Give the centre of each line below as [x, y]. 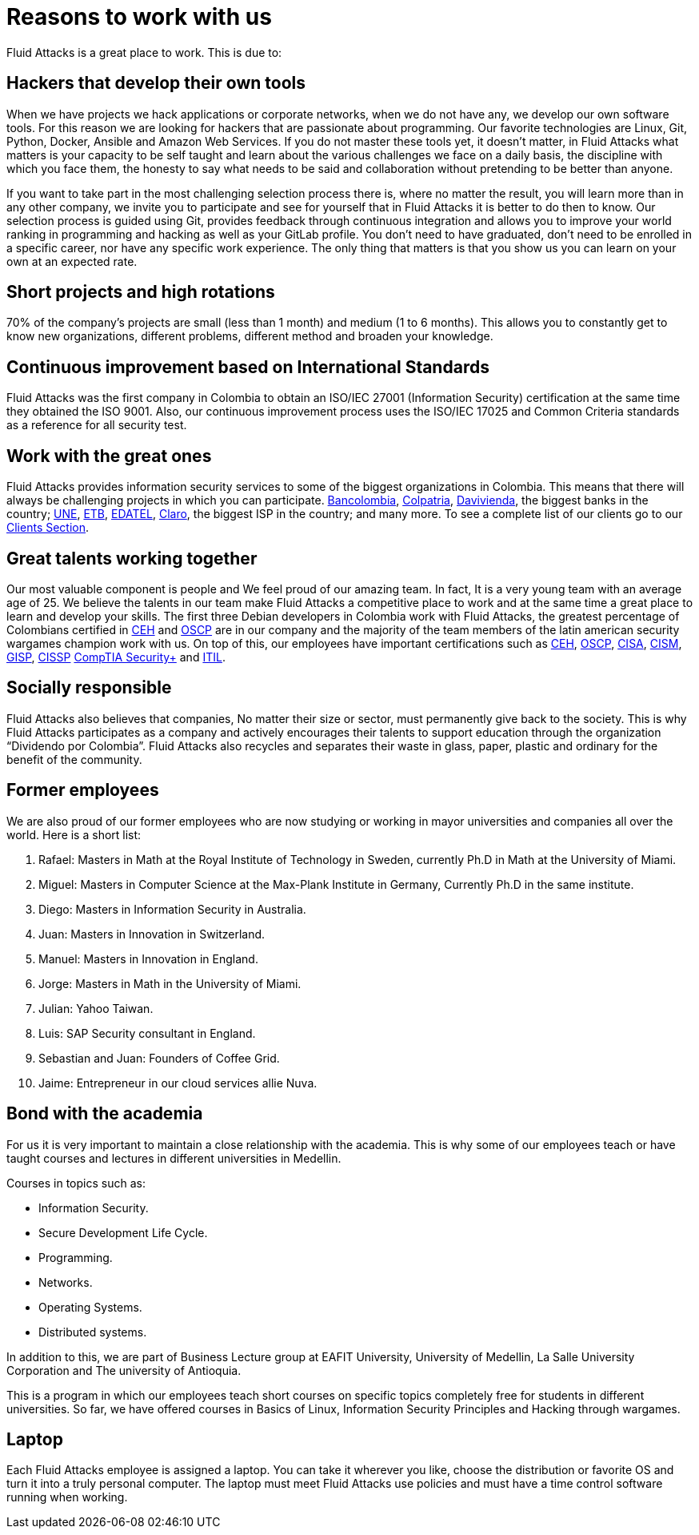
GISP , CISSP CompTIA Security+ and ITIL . [116, 657]
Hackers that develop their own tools [156, 83]
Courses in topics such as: [76, 1183]
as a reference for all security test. [97, 425]
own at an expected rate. [72, 261]
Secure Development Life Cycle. [123, 1232]
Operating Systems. [90, 1307]
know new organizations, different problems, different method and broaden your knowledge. [250, 336]
